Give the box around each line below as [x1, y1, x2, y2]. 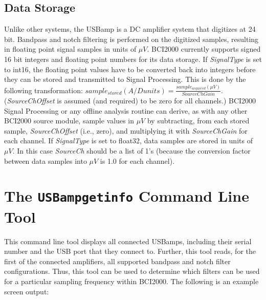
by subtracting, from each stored [147, 115, 250, 126]
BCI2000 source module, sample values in [4, 115, 134, 126]
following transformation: [4, 84, 83, 95]
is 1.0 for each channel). [100, 155, 175, 166]
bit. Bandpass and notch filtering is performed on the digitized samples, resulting [4, 33, 259, 44]
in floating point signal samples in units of [4, 44, 137, 54]
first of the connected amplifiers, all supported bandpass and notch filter [4, 255, 231, 266]
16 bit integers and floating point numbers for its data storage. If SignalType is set [4, 53, 262, 64]
